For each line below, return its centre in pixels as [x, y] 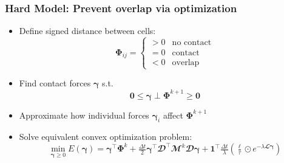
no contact [192, 43]
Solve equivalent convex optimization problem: [106, 137]
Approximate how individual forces [84, 115]
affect [173, 115]
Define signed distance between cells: [87, 31]
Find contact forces [55, 83]
